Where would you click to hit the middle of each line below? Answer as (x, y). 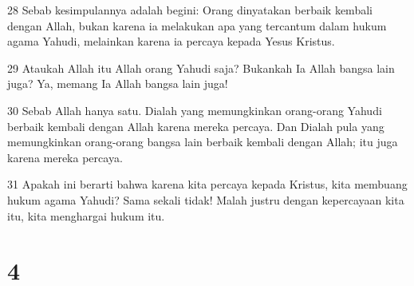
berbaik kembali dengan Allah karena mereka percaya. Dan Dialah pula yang (196, 126)
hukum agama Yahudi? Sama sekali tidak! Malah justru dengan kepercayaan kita (206, 199)
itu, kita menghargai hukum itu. (86, 215)
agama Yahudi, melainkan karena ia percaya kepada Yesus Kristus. (171, 41)
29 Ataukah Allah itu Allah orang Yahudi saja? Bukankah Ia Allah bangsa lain (201, 68)
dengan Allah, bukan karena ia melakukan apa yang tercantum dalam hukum (197, 25)
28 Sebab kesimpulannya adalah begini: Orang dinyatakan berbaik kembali (190, 10)
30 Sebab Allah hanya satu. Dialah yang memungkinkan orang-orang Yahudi (195, 110)
